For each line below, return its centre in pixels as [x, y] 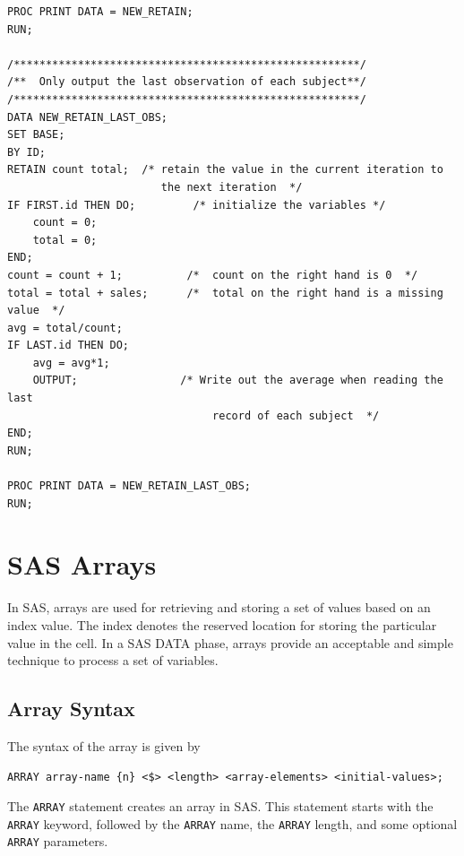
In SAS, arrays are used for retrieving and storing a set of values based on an [219, 607]
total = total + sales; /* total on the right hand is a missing [225, 293]
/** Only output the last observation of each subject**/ [187, 82]
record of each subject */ [296, 415]
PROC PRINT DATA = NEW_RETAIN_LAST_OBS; [129, 486]
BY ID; [26, 152]
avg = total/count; [65, 328]
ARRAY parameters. [58, 841]
